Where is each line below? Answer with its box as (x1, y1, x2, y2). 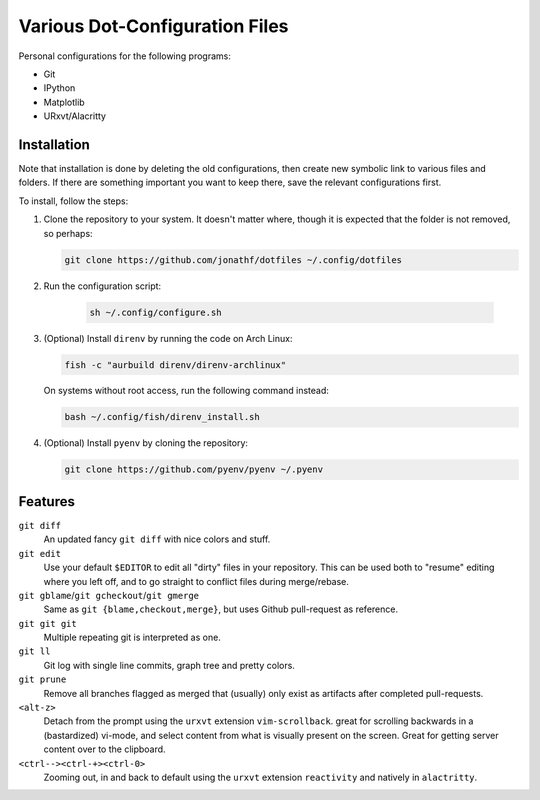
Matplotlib (43, 96, 85, 108)
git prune (18, 674, 67, 685)
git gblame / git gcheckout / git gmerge (18, 589, 200, 601)
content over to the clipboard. (43, 743, 166, 755)
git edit (18, 548, 62, 559)
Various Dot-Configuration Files (18, 15, 289, 37)
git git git (18, 618, 77, 629)
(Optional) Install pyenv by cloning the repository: (43, 437, 249, 449)
